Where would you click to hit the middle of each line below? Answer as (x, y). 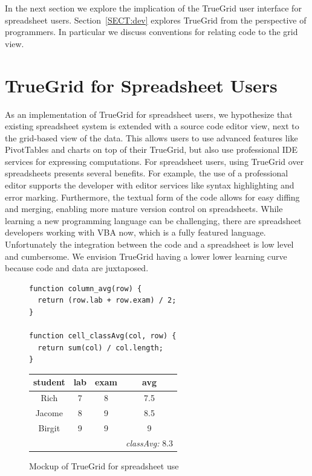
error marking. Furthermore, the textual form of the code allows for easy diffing (152, 197)
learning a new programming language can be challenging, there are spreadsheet (153, 220)
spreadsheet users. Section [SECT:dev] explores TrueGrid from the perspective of (156, 20)
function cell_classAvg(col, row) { (103, 336)
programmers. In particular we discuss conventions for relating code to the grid (151, 32)
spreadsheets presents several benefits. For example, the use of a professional (147, 173)
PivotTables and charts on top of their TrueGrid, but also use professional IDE (151, 150)
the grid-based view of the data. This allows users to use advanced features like (151, 137)
